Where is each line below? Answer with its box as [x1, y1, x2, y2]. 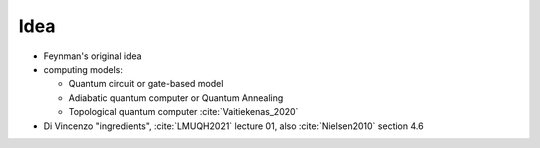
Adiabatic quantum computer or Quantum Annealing [68, 91, 284, 104]
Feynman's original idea [43, 50, 142, 62]
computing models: [43, 63, 124, 75]
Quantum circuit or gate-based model [68, 78, 224, 90]
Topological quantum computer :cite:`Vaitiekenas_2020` [68, 106, 299, 118]
